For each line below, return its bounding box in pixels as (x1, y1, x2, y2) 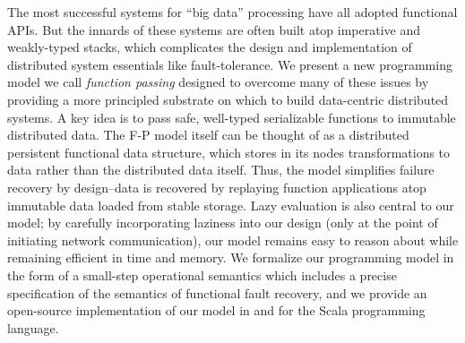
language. (7, 318, 59, 337)
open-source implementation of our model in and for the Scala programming (7, 301, 426, 320)
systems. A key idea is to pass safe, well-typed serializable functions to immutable (7, 107, 456, 126)
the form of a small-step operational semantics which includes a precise (7, 265, 397, 284)
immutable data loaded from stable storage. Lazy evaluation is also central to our (7, 195, 454, 214)
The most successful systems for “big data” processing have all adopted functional (7, 3, 458, 21)
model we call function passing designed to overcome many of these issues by (7, 73, 429, 91)
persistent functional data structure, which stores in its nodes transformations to (7, 142, 451, 161)
